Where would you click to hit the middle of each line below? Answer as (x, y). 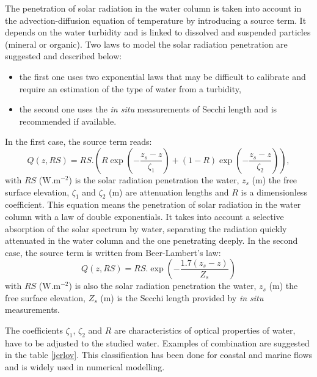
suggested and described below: (64, 56)
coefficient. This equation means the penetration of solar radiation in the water (153, 204)
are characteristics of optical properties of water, (205, 330)
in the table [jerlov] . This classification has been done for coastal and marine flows (159, 355)
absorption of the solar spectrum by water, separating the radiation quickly (146, 228)
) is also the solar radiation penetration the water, (162, 286)
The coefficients (34, 330)
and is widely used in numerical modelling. (85, 367)
